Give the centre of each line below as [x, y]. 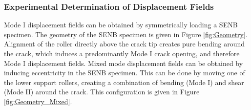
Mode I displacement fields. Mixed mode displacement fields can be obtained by [124, 63]
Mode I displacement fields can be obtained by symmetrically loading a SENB [121, 25]
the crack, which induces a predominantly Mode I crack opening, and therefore [122, 53]
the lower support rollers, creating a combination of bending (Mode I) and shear [124, 82]
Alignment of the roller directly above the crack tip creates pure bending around [125, 44]
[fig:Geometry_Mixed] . [38, 101]
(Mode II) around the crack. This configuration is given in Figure [102, 92]
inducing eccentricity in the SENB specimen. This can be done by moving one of [125, 73]
